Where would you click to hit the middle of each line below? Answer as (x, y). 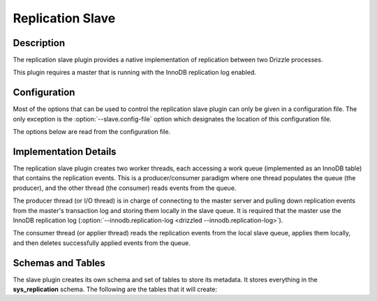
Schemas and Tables (59, 263)
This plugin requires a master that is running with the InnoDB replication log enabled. (134, 73)
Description (39, 43)
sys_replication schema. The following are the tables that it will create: (115, 289)
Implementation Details (65, 151)
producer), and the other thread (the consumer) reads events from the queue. (125, 188)
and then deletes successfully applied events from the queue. (102, 243)
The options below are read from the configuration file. (92, 132)
